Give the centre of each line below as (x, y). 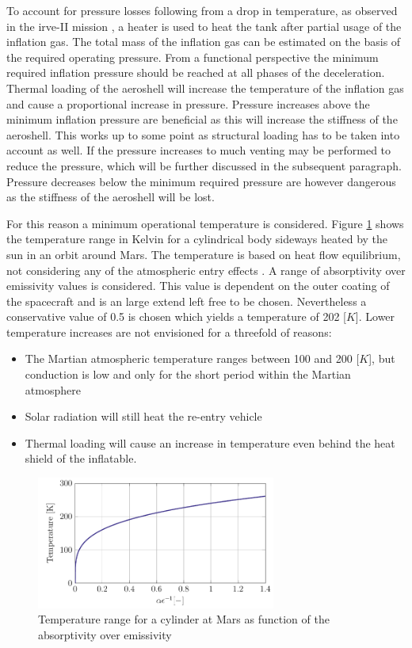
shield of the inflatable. (81, 458)
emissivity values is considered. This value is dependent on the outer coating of (198, 286)
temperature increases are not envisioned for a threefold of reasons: (169, 332)
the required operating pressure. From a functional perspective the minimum (193, 57)
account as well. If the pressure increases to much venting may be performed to (199, 150)
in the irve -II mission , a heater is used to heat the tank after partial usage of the (204, 26)
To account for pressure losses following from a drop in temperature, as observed (202, 10)
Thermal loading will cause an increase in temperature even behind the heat (210, 442)
